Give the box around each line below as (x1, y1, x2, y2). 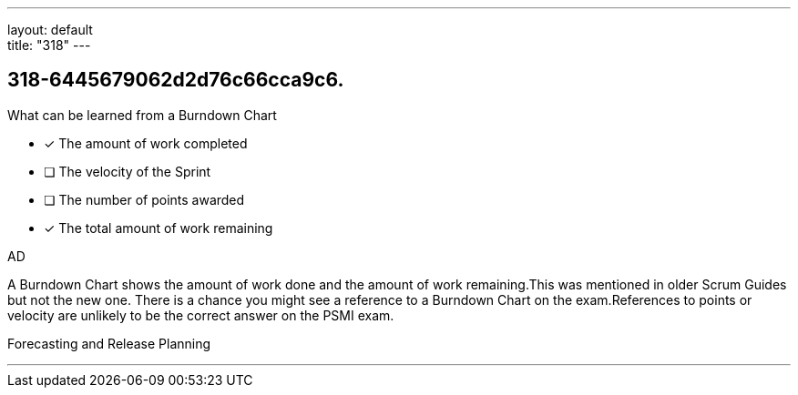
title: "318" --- (7, 37, 91, 53)
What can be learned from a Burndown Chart (7, 106, 277, 123)
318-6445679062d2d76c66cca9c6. (7, 68, 344, 92)
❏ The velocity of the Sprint (44, 163, 211, 179)
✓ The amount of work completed (44, 135, 248, 151)
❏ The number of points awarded (44, 191, 245, 208)
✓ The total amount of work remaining (44, 219, 273, 236)
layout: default (7, 22, 93, 37)
